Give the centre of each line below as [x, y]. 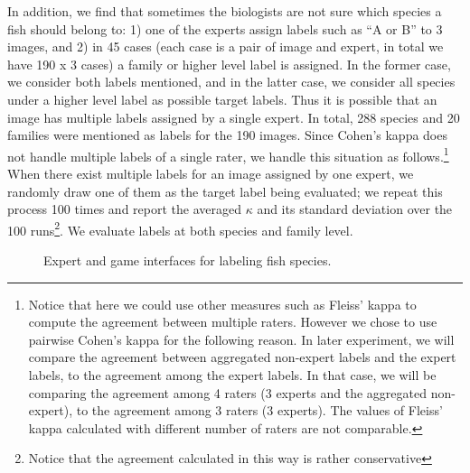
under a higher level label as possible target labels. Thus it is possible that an [222, 99]
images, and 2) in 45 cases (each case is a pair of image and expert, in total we [226, 46]
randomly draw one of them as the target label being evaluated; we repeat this [225, 191]
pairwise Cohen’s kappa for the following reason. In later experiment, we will [241, 339]
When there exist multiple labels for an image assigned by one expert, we [211, 173]
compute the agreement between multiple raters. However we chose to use [233, 322]
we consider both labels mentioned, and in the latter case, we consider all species [231, 82]
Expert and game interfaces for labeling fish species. [188, 260]
